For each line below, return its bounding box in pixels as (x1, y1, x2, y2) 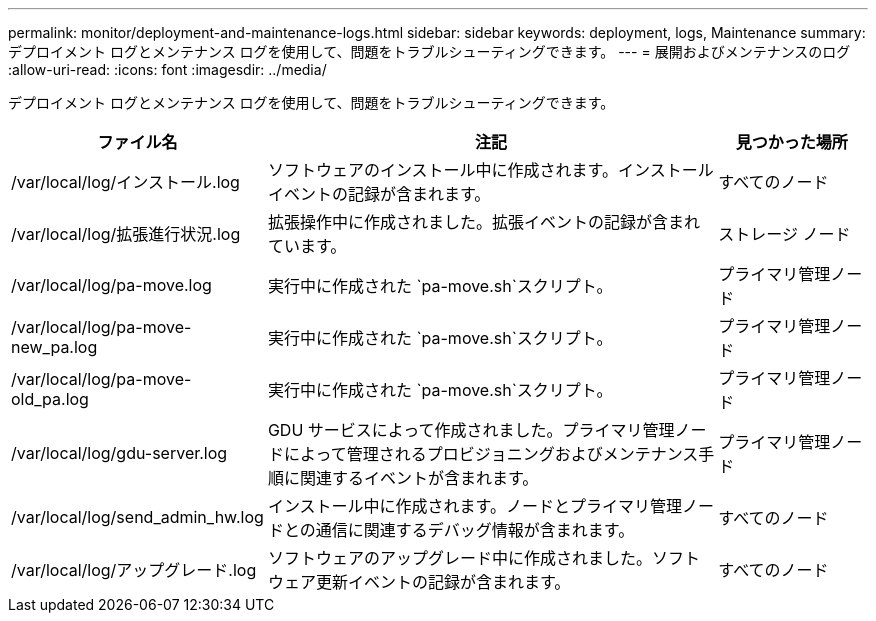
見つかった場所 (735, 132, 848, 152)
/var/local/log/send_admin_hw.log (11, 507, 264, 527)
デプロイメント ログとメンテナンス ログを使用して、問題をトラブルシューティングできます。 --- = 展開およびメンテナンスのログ (8, 43, 851, 60)
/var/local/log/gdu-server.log (11, 443, 228, 463)
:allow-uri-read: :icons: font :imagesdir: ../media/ (8, 61, 327, 78)
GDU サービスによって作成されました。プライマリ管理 (267, 420, 675, 440)
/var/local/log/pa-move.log (11, 275, 212, 295)
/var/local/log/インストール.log (11, 172, 240, 192)
